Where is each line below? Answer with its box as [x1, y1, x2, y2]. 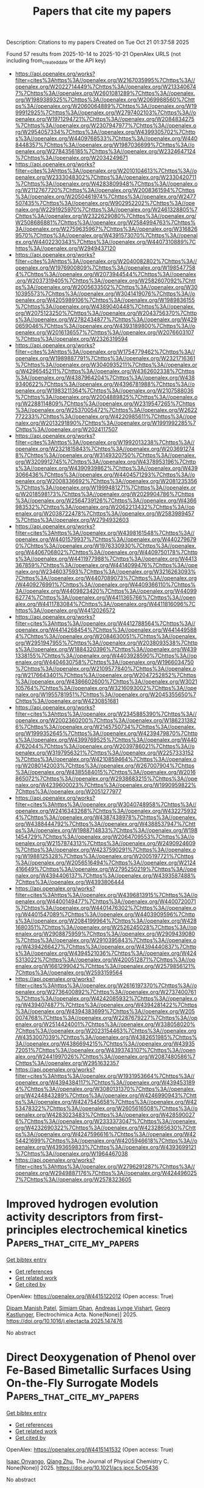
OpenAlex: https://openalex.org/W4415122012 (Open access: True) [6, 1292, 174, 1300]
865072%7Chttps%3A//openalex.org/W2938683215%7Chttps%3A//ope [15, 775, 198, 782]
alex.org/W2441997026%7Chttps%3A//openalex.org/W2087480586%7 [15, 1053, 195, 1060]
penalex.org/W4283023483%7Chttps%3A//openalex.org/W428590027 [15, 1111, 195, 1118]
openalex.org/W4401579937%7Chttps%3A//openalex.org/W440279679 [15, 536, 197, 543]
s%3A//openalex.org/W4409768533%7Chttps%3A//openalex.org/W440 [15, 134, 198, 142]
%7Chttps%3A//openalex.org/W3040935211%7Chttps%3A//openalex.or [15, 361, 198, 368]
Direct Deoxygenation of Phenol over [6, 1350, 196, 1364]
